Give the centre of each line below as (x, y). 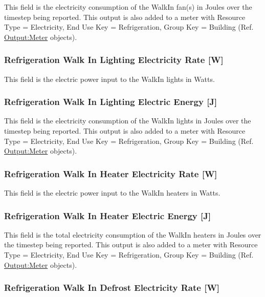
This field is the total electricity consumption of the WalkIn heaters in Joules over (133, 234)
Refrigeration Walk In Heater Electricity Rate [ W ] (111, 173)
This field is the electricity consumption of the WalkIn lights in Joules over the (128, 121)
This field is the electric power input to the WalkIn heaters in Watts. (112, 193)
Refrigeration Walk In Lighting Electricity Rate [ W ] (114, 60)
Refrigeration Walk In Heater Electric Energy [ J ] (108, 215)
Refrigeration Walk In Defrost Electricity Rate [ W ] (112, 288)
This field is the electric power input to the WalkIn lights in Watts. (109, 79)
